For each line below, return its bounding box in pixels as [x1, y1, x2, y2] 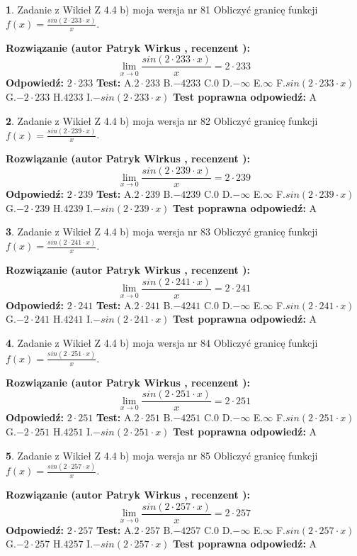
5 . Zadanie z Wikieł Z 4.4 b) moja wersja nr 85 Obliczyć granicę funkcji [6, 447, 318, 462]
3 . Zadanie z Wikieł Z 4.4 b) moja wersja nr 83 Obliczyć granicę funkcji [6, 224, 318, 239]
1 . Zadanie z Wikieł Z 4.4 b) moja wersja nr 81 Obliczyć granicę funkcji [6, 2, 318, 16]
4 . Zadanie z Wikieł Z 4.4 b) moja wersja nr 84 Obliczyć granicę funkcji [6, 335, 318, 350]
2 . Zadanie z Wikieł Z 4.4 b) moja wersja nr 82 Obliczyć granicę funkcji [6, 113, 318, 128]
